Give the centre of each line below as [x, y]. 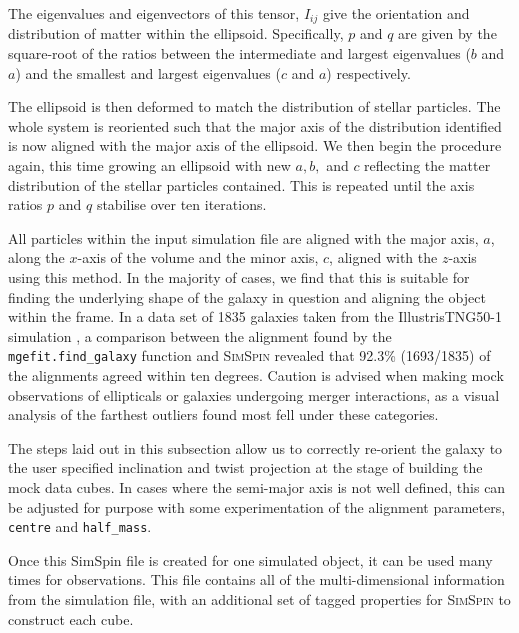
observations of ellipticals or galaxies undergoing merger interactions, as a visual [254, 394]
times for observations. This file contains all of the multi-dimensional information [256, 579]
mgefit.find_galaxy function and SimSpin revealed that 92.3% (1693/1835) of [249, 355]
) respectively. [368, 72]
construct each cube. [71, 618]
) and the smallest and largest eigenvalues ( [148, 72]
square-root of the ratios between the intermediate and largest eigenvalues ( [239, 53]
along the [36, 257]
